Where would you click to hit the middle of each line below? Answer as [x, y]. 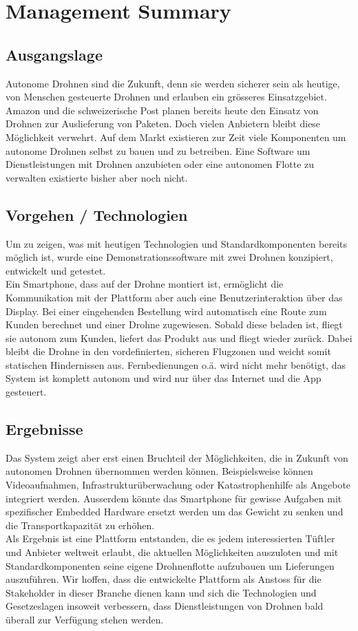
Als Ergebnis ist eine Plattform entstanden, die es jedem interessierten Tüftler [170, 538]
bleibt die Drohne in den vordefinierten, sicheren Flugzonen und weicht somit [168, 351]
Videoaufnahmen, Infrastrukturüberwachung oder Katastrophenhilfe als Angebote [178, 485]
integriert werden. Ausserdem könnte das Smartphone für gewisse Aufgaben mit [174, 498]
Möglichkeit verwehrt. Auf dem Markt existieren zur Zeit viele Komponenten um [176, 137]
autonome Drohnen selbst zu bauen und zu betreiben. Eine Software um [158, 150]
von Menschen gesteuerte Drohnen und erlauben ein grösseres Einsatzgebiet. [166, 97]
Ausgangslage [54, 54]
